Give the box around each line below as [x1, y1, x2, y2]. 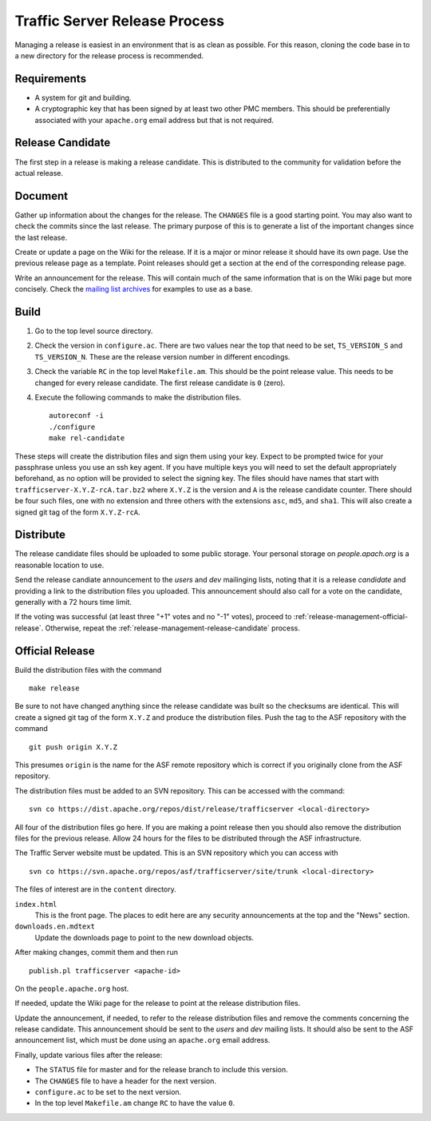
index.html [14, 900, 57, 908]
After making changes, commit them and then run [14, 948, 179, 957]
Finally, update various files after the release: [14, 1050, 163, 1059]
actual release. [14, 168, 64, 177]
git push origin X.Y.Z [29, 742, 118, 751]
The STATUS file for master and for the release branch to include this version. [34, 1065, 288, 1075]
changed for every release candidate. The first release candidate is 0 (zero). [34, 378, 286, 388]
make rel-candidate [49, 434, 125, 443]
